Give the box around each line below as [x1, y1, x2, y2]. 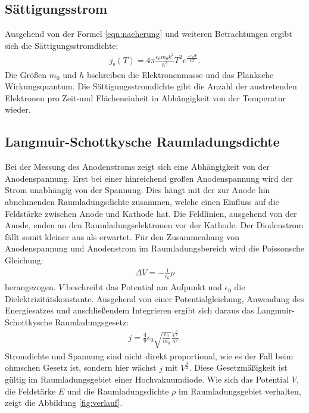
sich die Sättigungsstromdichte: [5, 39, 118, 51]
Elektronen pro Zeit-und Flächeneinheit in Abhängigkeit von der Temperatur [5, 91, 286, 104]
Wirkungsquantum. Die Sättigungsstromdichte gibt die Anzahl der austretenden [5, 80, 297, 92]
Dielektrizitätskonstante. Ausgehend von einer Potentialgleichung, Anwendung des [5, 292, 304, 305]
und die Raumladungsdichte [67, 384, 169, 397]
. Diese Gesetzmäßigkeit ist [189, 361, 288, 374]
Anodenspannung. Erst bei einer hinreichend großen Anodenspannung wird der [5, 172, 293, 184]
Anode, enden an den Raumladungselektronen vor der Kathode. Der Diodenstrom [5, 219, 304, 231]
